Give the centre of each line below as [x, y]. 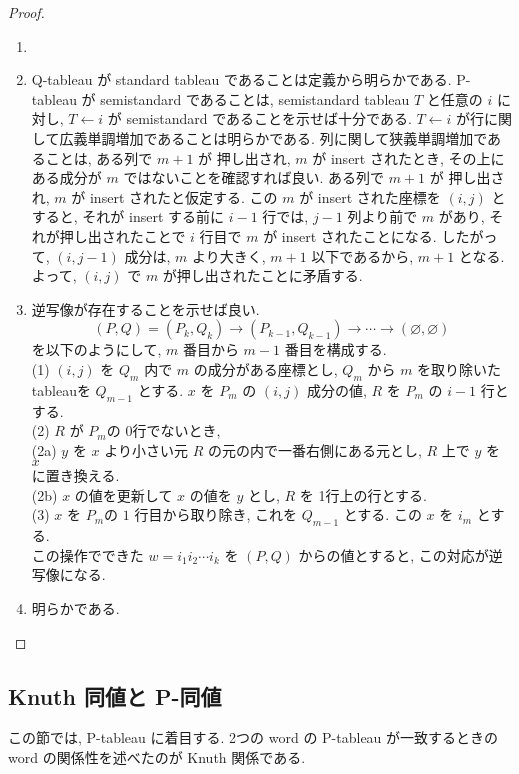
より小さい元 [146, 449]
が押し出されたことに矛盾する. [262, 275]
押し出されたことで [122, 235]
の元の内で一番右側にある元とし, [314, 449]
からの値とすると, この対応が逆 [400, 554]
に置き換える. [75, 475]
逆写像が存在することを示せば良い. [145, 308]
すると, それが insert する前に [128, 216]
